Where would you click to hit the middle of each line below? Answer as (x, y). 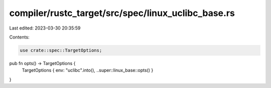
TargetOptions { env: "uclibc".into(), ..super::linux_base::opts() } (88, 70)
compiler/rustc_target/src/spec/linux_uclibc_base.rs (122, 13)
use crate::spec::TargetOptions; (61, 50)
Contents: (19, 37)
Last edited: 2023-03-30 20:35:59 (45, 28)
